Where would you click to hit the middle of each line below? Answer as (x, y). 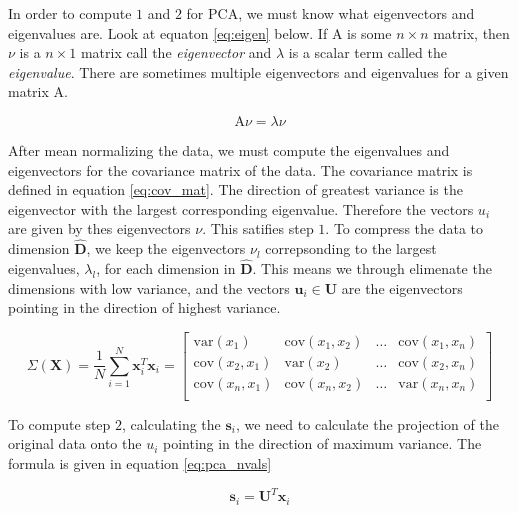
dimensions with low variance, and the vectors (149, 287)
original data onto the (75, 443)
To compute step (59, 423)
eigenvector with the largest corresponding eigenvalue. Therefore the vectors (241, 208)
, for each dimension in (166, 267)
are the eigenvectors (402, 287)
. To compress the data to (404, 228)
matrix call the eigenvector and (176, 52)
